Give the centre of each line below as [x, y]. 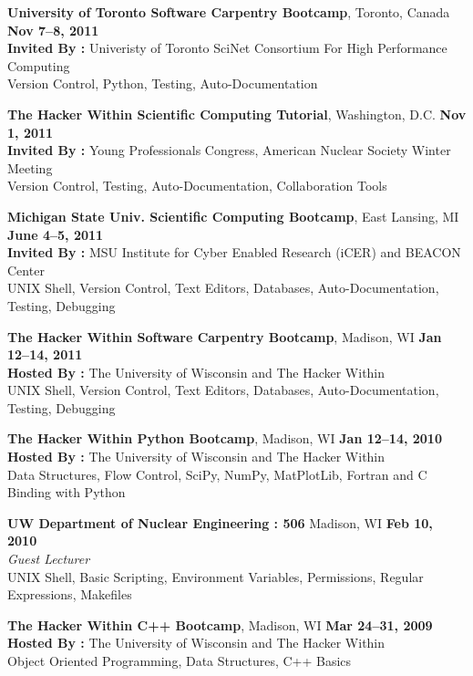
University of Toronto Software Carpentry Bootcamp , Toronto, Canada [229, 12]
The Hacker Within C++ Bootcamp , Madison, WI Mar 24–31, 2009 [220, 624]
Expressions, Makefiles [70, 594]
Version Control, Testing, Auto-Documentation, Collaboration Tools [197, 186]
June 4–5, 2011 [56, 234]
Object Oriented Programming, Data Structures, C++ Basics [180, 660]
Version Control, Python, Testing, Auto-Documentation [163, 83]
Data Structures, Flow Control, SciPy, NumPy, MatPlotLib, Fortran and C [217, 474]
